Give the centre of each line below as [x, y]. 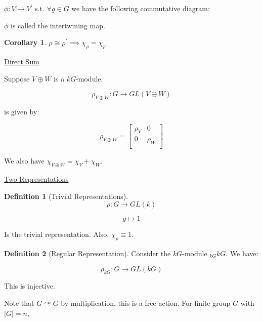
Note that [19, 303]
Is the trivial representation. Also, [57, 234]
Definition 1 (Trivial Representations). [66, 196]
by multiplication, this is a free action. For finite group [146, 303]
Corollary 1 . [25, 42]
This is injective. [30, 286]
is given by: [22, 111]
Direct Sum [22, 61]
